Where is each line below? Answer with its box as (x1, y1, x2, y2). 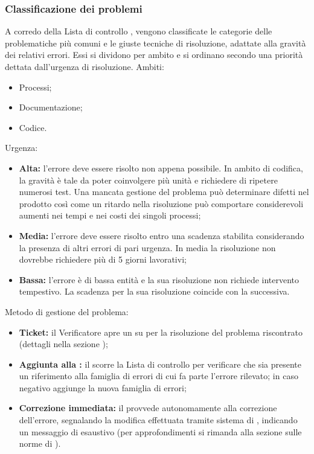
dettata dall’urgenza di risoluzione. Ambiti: (5, 60, 164, 72)
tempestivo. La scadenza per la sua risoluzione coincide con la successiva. (19, 285, 290, 298)
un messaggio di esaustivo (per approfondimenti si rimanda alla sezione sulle (19, 425, 302, 438)
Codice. (19, 121, 47, 133)
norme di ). (19, 437, 61, 450)
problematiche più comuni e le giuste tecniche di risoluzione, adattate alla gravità (5, 36, 306, 49)
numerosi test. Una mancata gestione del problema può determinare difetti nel (19, 185, 309, 198)
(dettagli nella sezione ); (19, 337, 108, 350)
